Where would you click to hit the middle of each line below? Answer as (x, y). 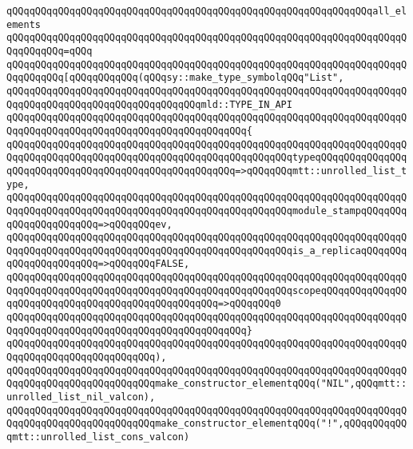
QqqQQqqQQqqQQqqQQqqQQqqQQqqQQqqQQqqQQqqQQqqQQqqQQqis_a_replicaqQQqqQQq (207, 250)
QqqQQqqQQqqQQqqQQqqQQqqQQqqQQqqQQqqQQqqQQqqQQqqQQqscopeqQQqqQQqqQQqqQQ (207, 290)
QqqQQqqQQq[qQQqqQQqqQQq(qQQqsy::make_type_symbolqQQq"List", (175, 78)
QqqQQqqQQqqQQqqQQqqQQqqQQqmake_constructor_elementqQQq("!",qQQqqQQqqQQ (207, 424)
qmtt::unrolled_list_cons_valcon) (98, 437)
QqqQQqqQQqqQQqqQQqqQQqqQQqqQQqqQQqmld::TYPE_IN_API (149, 104)
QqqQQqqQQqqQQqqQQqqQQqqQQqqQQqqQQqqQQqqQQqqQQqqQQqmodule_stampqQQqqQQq (207, 211)
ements (24, 24)
